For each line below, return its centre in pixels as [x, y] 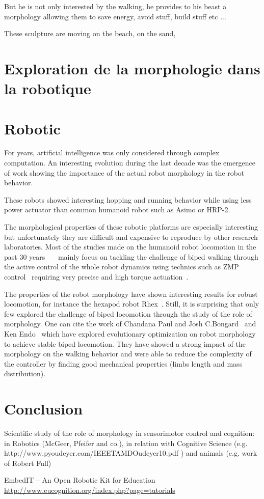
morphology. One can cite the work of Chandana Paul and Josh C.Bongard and [130, 324]
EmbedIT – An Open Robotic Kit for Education [80, 480]
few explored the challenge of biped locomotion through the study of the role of [128, 313]
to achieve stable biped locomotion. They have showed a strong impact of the [125, 343]
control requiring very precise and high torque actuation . [96, 276]
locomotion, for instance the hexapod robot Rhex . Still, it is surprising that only [132, 304]
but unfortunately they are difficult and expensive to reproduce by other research [131, 237]
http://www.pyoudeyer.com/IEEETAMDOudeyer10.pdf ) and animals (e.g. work [131, 453]
